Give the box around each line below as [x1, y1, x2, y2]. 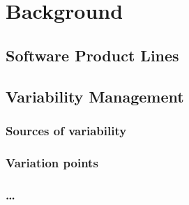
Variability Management [6, 85, 184, 107]
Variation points [6, 153, 98, 171]
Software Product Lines [6, 44, 179, 66]
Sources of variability [6, 121, 127, 139]
